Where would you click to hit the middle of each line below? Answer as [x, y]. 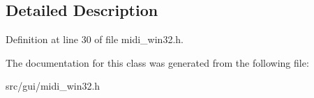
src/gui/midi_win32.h [53, 86]
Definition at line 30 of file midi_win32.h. [95, 39]
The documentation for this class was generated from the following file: [157, 62]
